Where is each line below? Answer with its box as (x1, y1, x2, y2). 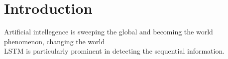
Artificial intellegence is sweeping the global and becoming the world (4, 27, 213, 37)
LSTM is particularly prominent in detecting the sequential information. (4, 46, 225, 56)
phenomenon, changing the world (4, 36, 105, 46)
